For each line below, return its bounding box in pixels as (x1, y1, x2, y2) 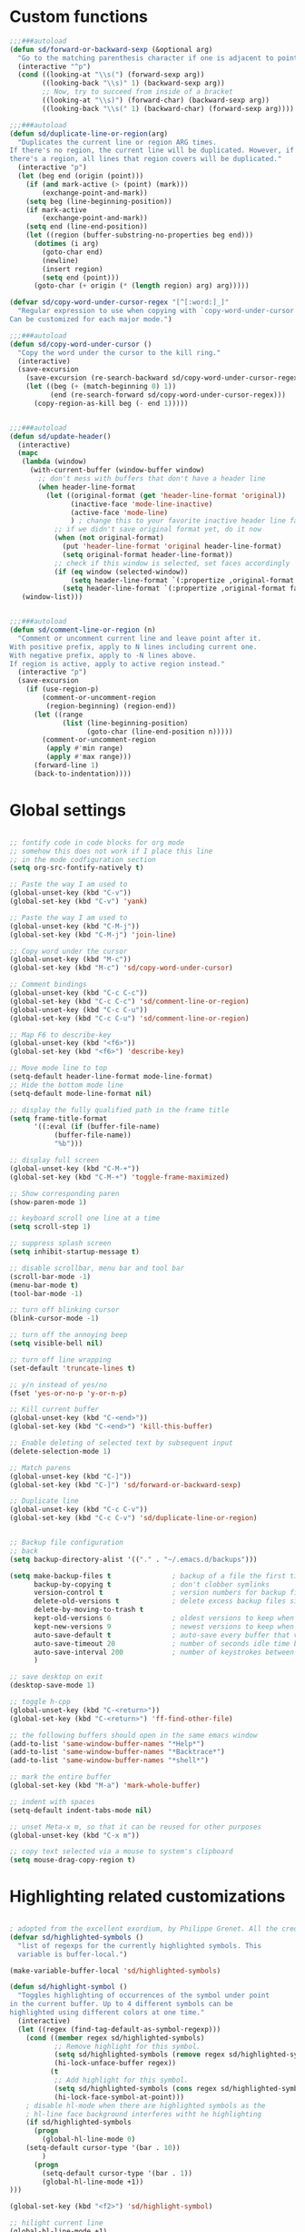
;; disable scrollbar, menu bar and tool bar (9, 1263, 184, 1273)
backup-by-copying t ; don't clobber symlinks (33, 1579, 271, 1589)
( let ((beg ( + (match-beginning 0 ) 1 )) (25, 382, 177, 391)
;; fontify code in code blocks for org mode (9, 837, 184, 847)
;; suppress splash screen (9, 1239, 112, 1248)
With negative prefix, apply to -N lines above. (9, 651, 197, 660)
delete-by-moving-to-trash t (33, 1605, 144, 1615)
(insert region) (42, 264, 103, 274)
